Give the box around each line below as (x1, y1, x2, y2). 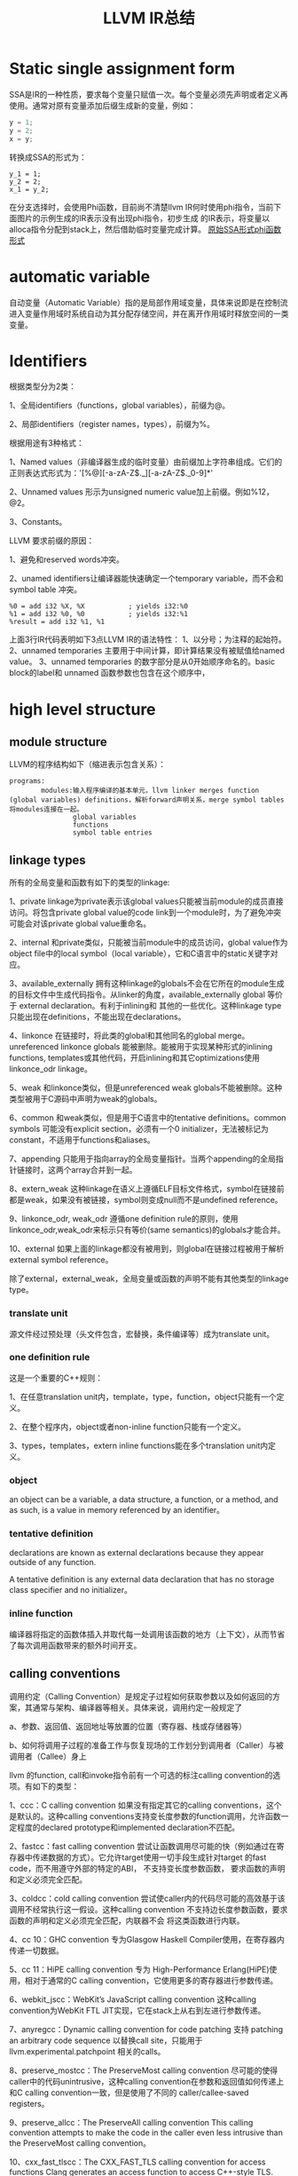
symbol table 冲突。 (9, 584, 82, 595)
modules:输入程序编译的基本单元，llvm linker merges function (41, 787, 260, 795)
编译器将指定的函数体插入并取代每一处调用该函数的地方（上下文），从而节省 (9, 1628, 286, 1639)
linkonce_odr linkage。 (9, 1064, 93, 1074)
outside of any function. (9, 1557, 97, 1568)
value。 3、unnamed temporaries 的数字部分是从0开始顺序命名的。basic (9, 656, 276, 667)
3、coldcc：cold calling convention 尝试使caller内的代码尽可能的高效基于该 (9, 1893, 286, 1903)
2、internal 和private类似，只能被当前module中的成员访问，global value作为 (9, 938, 288, 948)
